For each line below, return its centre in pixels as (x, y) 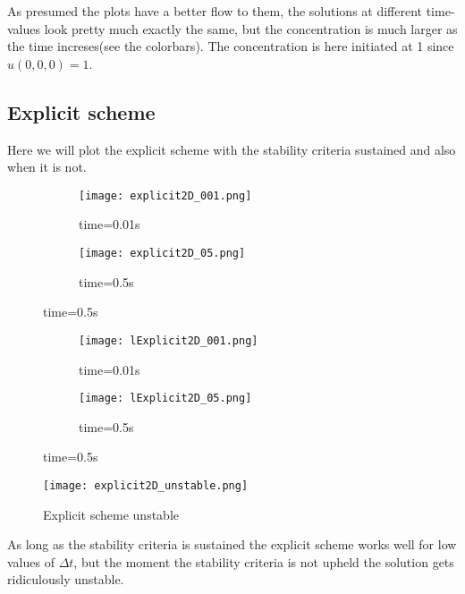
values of (31, 561)
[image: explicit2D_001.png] (165, 195)
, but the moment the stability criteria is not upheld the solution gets (264, 561)
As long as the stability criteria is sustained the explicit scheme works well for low (232, 544)
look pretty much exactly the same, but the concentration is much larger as (251, 28)
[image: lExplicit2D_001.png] (169, 340)
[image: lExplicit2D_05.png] (165, 399)
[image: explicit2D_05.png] (162, 254)
